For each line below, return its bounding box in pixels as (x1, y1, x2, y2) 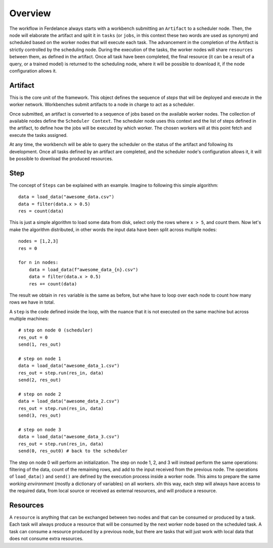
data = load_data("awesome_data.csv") (18, 194, 115, 200)
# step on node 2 (18, 391, 61, 397)
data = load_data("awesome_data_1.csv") (18, 363, 120, 369)
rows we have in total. (9, 299, 55, 305)
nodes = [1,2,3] (18, 238, 59, 244)
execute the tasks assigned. (9, 132, 68, 138)
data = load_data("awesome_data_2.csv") (18, 398, 120, 404)
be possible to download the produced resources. (9, 155, 113, 162)
